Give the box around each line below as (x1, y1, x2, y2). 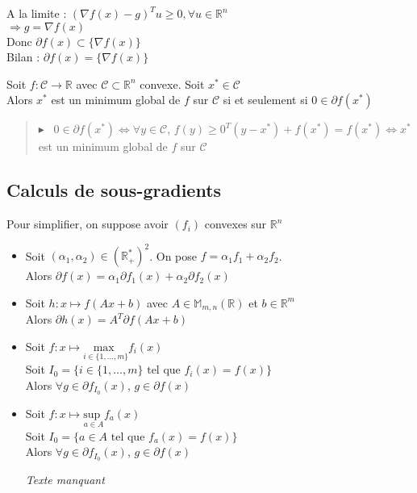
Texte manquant (25, 471, 105, 488)
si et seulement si (223, 91, 308, 108)
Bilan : (6, 48, 40, 65)
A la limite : (6, 5, 67, 21)
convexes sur (204, 215, 267, 232)
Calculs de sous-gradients (6, 178, 222, 203)
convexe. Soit (140, 75, 205, 92)
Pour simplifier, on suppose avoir (6, 215, 169, 232)
